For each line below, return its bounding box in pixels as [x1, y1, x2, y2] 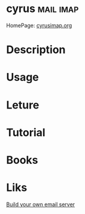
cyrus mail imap [6, 2, 79, 16]
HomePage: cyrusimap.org [6, 22, 72, 29]
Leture [6, 98, 40, 112]
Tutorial [6, 125, 46, 139]
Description [6, 43, 66, 57]
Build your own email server [6, 201, 75, 208]
